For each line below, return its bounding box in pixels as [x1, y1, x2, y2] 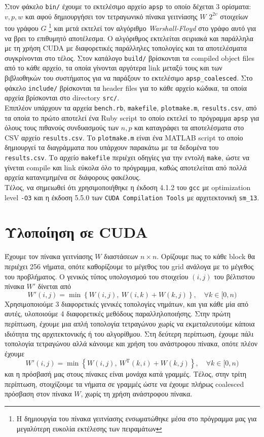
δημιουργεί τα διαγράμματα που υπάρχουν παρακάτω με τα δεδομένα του [5, 142, 219, 153]
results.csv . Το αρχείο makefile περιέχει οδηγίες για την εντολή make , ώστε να [5, 152, 250, 163]
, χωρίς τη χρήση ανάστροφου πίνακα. [81, 388, 193, 399]
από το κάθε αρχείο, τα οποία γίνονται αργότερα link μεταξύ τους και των [5, 62, 222, 73]
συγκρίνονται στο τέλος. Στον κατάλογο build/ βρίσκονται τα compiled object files [5, 52, 254, 63]
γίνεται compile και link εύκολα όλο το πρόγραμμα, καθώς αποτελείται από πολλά [5, 162, 247, 172]
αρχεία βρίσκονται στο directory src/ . [5, 92, 120, 103]
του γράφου [5, 22, 39, 33]
